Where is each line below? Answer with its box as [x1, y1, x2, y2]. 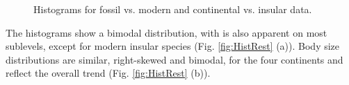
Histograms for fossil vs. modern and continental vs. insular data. [33, 2, 312, 16]
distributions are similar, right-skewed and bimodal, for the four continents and [6, 52, 343, 66]
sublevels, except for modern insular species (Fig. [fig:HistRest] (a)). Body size [6, 39, 340, 53]
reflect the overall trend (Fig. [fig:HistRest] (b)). [6, 66, 211, 80]
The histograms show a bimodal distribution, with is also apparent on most [6, 25, 327, 39]
